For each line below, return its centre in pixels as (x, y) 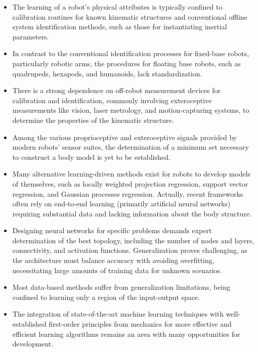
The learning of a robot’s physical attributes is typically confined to (117, 7)
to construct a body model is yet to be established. (91, 157)
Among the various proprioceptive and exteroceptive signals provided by (125, 137)
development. (33, 344)
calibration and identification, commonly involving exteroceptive (112, 100)
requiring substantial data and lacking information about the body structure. (132, 213)
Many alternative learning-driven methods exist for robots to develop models (132, 174)
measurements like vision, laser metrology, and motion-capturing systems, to (131, 110)
